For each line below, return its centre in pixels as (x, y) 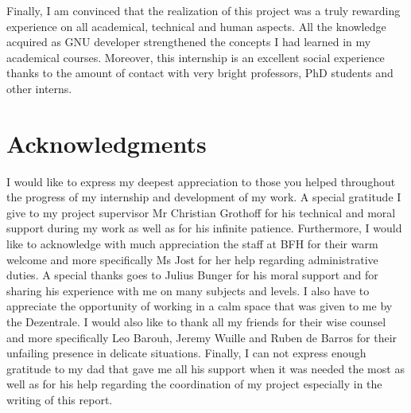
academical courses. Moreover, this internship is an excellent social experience (196, 57)
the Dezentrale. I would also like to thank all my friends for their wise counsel (196, 322)
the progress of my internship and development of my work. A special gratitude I (204, 197)
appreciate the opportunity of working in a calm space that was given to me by (200, 306)
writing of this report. (60, 399)
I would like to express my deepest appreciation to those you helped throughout (201, 181)
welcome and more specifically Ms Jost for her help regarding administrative (192, 259)
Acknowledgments (107, 143)
